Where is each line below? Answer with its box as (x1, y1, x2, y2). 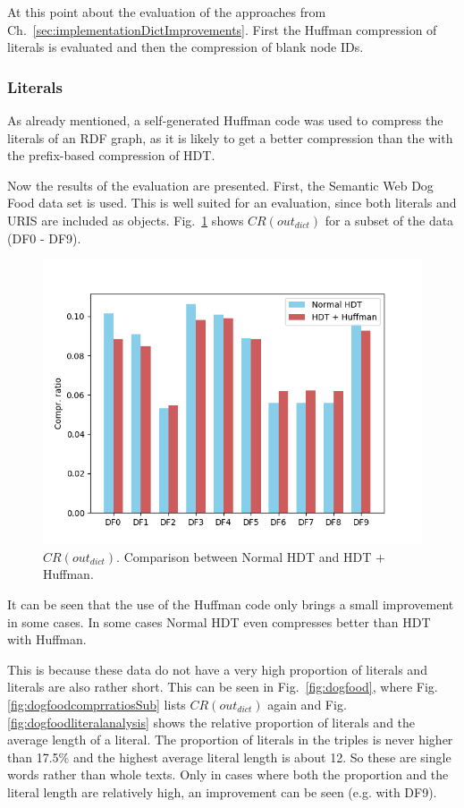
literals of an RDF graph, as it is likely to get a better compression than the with (7, 128, 453, 147)
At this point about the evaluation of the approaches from (7, 3, 326, 21)
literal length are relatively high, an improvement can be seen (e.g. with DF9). (7, 782, 437, 801)
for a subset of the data (325, 210, 454, 229)
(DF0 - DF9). (7, 228, 81, 247)
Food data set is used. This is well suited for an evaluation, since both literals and (7, 193, 457, 212)
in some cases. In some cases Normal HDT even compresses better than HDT (7, 612, 431, 631)
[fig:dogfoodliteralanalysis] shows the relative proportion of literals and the (7, 712, 416, 731)
